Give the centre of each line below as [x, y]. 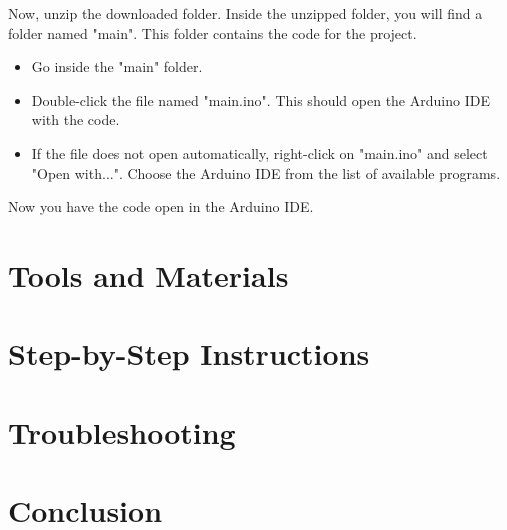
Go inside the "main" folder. [117, 66]
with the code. [75, 119]
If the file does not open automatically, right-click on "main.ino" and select [259, 152]
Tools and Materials [148, 274]
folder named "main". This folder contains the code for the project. [212, 32]
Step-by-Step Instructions [189, 353]
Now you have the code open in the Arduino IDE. [161, 206]
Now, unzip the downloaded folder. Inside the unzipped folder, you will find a [245, 13]
